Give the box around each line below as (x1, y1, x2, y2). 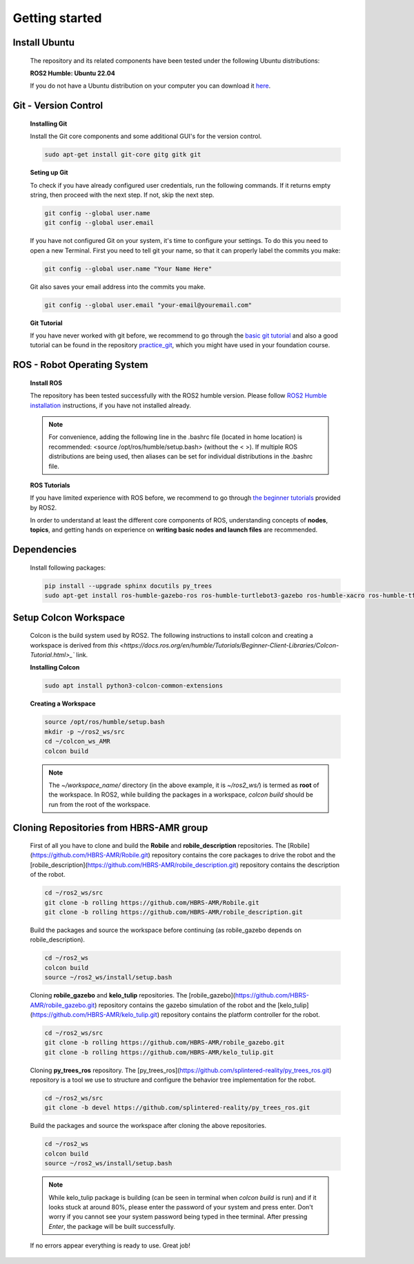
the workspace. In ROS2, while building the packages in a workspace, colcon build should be (48, 790, 313, 799)
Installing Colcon (30, 663, 80, 672)
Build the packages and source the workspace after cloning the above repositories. (30, 1122, 267, 1130)
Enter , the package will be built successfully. (48, 1222, 176, 1230)
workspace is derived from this (30, 641, 119, 649)
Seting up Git (30, 168, 68, 177)
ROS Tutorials (30, 480, 70, 489)
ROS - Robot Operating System (12, 359, 148, 371)
